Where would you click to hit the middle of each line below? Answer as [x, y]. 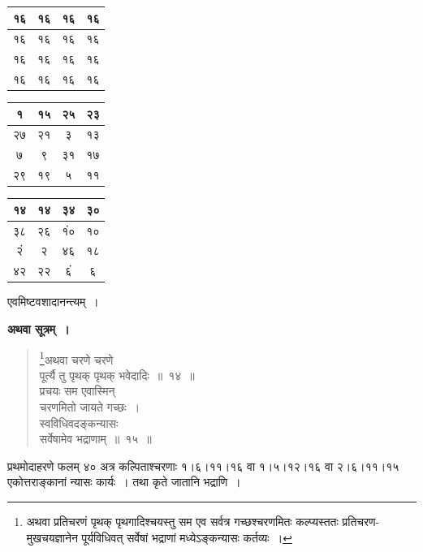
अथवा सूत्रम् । [39, 328]
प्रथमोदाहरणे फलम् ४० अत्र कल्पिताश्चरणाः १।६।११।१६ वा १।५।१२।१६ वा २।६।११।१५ [203, 466]
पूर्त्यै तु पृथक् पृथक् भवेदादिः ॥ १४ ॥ [117, 375]
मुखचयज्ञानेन [52, 537]
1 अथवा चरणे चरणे [76, 358]
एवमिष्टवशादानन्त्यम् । [53, 302]
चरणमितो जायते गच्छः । [90, 407]
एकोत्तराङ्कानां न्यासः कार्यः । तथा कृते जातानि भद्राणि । [124, 482]
